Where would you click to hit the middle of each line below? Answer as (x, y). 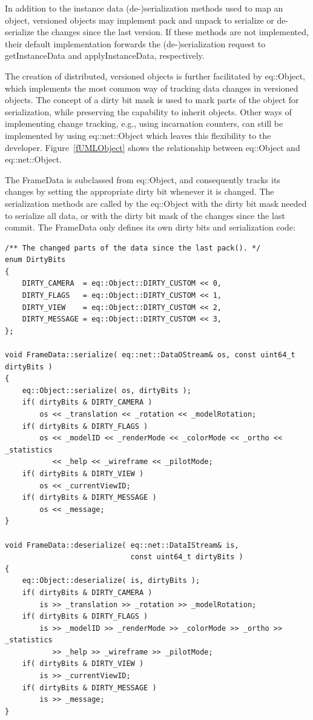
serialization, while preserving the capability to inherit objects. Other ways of (148, 111)
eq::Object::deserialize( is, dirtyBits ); (111, 581)
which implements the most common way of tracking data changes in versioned (152, 88)
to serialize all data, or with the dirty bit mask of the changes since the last (145, 215)
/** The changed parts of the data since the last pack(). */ (133, 248)
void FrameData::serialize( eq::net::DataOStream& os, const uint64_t (150, 355)
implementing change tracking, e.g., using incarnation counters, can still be (144, 123)
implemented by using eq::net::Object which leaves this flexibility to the (138, 135)
